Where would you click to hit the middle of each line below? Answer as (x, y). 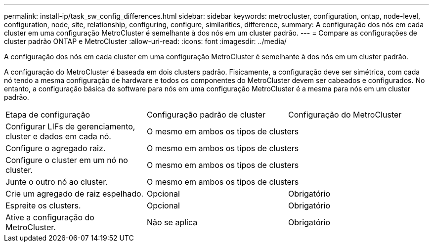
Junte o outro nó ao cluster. (57, 182)
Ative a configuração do (50, 217)
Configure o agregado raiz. (56, 148)
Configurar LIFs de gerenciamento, (70, 126)
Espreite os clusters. (43, 205)
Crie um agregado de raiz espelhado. (75, 194)
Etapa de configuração (48, 115)
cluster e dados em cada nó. (58, 136)
